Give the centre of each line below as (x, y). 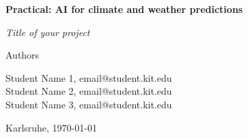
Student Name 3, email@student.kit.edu (89, 104)
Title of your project (48, 32)
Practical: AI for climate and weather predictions (124, 9)
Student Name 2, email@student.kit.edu (89, 91)
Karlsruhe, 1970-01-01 (51, 127)
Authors (23, 55)
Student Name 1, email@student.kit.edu (89, 77)
